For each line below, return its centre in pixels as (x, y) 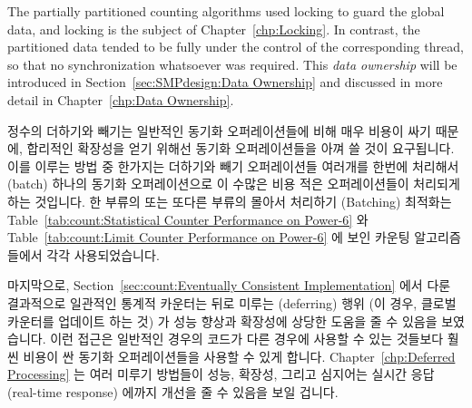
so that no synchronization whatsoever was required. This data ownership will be (232, 64)
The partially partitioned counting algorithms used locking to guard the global (226, 11)
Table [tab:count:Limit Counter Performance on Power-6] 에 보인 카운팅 (209, 237)
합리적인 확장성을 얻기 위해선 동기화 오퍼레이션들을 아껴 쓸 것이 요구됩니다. (241, 148)
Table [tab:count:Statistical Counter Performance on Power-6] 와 (188, 219)
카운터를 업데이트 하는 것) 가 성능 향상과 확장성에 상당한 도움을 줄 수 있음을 (222, 321)
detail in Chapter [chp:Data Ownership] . (121, 99)
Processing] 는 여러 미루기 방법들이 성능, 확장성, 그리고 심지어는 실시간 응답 (221, 374)
